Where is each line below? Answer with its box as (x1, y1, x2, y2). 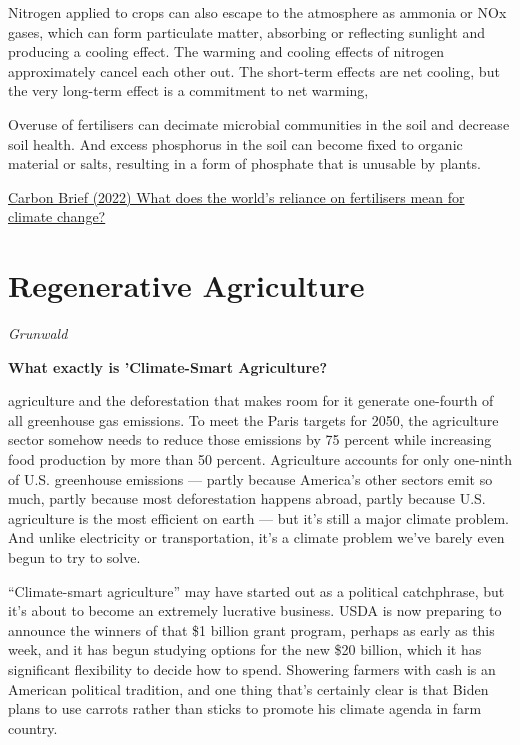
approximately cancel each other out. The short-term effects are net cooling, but (8, 60, 500, 81)
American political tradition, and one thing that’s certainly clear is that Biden (8, 678, 489, 699)
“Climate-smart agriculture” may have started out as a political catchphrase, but (8, 580, 505, 601)
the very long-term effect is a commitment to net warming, (8, 80, 369, 101)
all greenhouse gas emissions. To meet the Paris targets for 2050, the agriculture (8, 409, 499, 430)
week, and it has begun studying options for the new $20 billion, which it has (8, 639, 482, 660)
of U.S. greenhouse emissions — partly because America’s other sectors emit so (8, 468, 493, 489)
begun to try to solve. (8, 547, 141, 567)
